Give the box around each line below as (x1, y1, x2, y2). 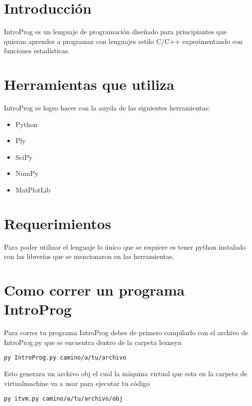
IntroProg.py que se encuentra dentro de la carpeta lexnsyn (4, 337, 182, 347)
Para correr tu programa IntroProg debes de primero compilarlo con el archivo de (4, 327, 248, 338)
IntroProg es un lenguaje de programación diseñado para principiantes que (4, 26, 227, 37)
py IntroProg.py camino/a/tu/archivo (4, 354, 126, 362)
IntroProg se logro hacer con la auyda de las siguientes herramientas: (4, 103, 210, 113)
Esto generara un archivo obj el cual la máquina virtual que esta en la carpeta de (4, 368, 247, 379)
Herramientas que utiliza (4, 74, 174, 94)
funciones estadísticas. (4, 45, 70, 56)
